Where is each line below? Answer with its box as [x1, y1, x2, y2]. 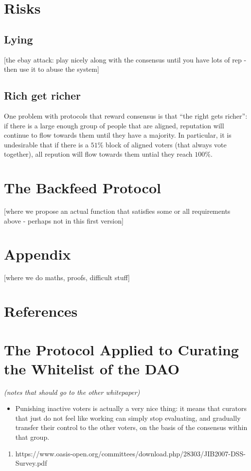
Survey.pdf [15, 458, 47, 468]
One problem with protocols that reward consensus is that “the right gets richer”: [4, 110, 248, 121]
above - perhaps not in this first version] [4, 215, 124, 225]
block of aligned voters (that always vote [106, 139, 227, 149]
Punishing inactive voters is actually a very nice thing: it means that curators [15, 403, 247, 413]
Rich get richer [4, 88, 81, 103]
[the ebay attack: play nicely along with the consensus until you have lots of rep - [4, 54, 247, 64]
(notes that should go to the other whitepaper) [4, 387, 140, 397]
